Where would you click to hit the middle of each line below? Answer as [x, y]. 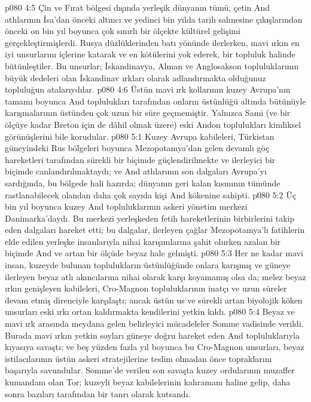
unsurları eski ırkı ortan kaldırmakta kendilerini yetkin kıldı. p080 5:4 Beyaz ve [150, 312]
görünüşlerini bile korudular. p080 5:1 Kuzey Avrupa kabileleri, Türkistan [140, 136]
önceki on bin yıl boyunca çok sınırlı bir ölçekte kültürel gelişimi [123, 31]
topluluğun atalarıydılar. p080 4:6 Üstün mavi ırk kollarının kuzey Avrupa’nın [148, 89]
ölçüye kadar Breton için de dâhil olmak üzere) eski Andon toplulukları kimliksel [153, 124]
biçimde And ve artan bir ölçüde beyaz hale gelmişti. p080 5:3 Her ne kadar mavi [154, 253]
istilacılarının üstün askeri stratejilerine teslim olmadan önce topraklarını [138, 358]
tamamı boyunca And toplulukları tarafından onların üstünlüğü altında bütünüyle [155, 101]
